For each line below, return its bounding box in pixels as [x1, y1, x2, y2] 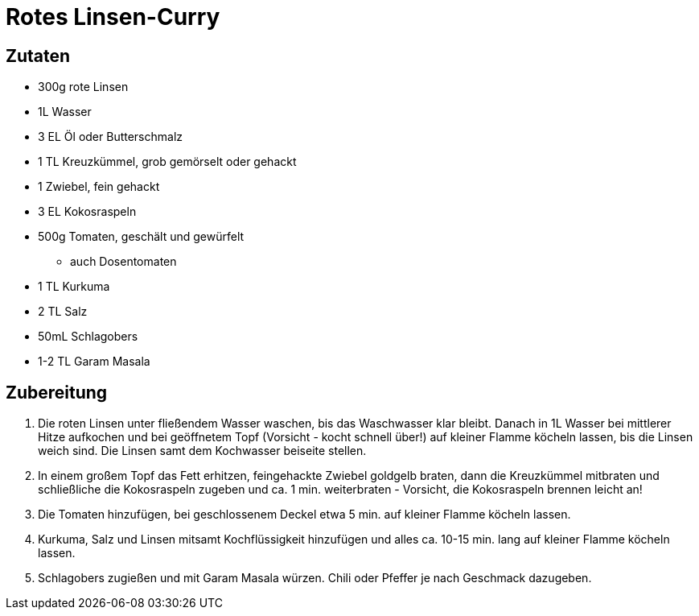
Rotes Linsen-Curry [6, 3, 220, 31]
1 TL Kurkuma [38, 279, 110, 294]
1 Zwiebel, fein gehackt [38, 180, 160, 194]
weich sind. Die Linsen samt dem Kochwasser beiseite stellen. [38, 444, 367, 458]
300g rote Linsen [38, 80, 129, 94]
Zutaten [6, 45, 71, 66]
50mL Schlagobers [38, 329, 138, 344]
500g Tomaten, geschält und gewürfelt [38, 229, 245, 244]
